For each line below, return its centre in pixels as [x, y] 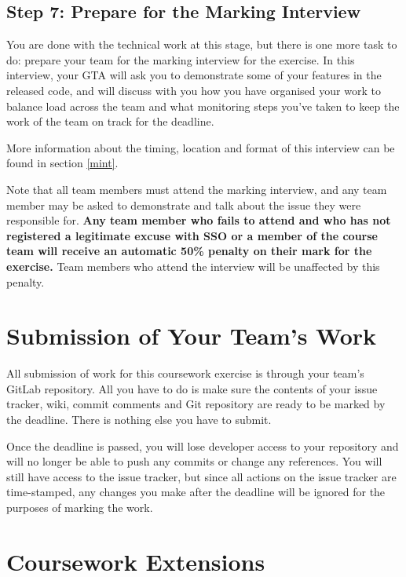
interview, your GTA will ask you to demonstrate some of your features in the [194, 75]
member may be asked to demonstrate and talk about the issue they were [184, 205]
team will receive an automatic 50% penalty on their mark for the [189, 251]
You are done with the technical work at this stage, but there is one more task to [202, 44]
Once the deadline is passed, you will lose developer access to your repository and [203, 446]
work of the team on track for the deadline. [110, 121]
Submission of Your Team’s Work [192, 336]
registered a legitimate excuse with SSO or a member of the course [192, 235]
